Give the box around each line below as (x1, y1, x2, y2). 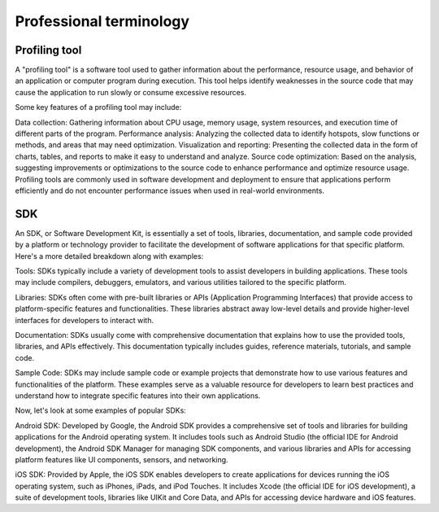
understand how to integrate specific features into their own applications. (15, 391, 261, 400)
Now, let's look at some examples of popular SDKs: (15, 405, 186, 415)
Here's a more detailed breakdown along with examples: (15, 251, 204, 260)
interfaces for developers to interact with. (15, 315, 154, 325)
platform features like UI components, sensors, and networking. (15, 454, 228, 464)
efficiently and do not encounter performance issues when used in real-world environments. (15, 186, 325, 195)
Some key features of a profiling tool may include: (15, 103, 182, 112)
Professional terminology (15, 12, 190, 30)
